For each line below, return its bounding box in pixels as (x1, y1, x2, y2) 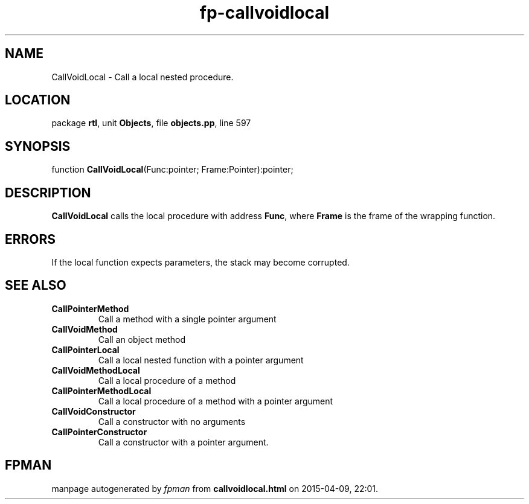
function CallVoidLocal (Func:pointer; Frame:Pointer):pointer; (51, 164, 293, 175)
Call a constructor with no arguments (98, 416, 246, 427)
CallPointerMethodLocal (51, 385, 152, 396)
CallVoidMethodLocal (51, 365, 140, 375)
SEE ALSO (5, 278, 66, 293)
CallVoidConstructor (51, 406, 136, 416)
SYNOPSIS (5, 138, 71, 154)
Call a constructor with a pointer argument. (98, 436, 269, 447)
